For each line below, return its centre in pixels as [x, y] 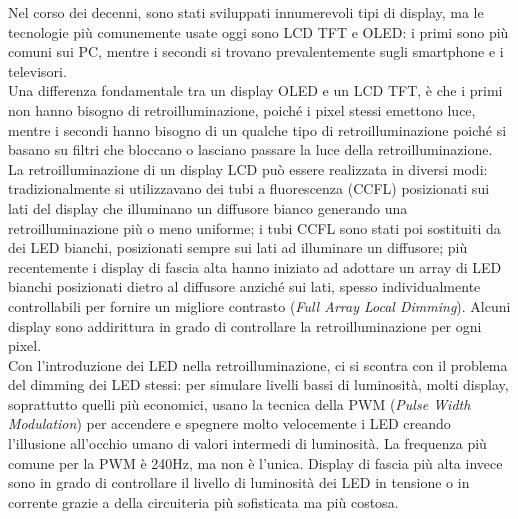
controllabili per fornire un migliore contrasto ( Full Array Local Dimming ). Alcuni [259, 305]
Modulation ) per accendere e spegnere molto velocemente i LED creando [229, 423]
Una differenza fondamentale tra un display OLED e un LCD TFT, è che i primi [255, 90]
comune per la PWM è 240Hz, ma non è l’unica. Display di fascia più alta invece [255, 462]
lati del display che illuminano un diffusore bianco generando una [208, 207]
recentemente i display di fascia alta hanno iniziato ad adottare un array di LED [255, 266]
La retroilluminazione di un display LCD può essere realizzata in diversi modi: [248, 168]
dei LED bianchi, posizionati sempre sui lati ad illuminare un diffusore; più [238, 247]
